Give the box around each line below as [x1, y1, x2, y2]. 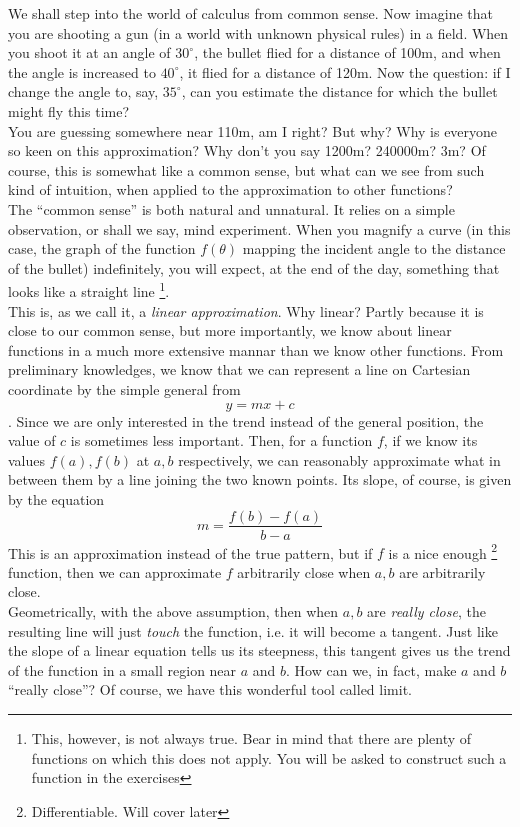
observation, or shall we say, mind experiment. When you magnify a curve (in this [8, 218, 511, 239]
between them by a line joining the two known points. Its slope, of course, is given [8, 469, 512, 490]
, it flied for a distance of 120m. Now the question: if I [179, 61, 511, 82]
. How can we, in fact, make [286, 659, 457, 680]
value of [8, 430, 56, 451]
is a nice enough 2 [388, 539, 498, 563]
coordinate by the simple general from [8, 378, 241, 399]
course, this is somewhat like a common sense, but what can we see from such [8, 159, 485, 180]
